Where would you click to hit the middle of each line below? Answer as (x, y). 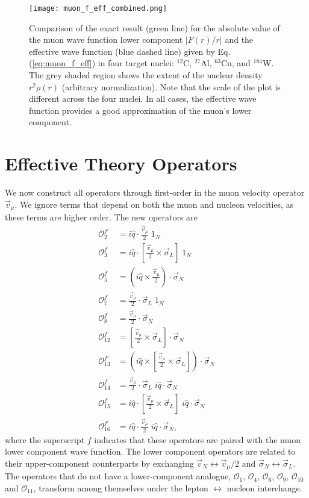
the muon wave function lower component (106, 39)
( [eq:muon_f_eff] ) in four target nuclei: (101, 63)
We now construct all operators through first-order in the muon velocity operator (155, 192)
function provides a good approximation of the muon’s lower (140, 110)
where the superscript (45, 439)
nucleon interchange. (264, 487)
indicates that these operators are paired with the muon (197, 439)
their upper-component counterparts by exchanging (99, 463)
